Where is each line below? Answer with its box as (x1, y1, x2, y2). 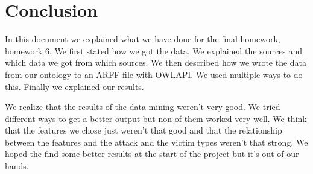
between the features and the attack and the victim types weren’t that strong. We (5, 135, 308, 148)
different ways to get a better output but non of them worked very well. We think (5, 112, 307, 124)
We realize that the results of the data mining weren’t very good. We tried (5, 100, 280, 113)
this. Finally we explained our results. (5, 80, 144, 92)
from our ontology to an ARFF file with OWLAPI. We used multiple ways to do (5, 68, 303, 80)
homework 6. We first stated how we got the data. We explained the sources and (5, 44, 303, 57)
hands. (5, 159, 29, 172)
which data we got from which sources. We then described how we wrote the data (5, 56, 307, 69)
